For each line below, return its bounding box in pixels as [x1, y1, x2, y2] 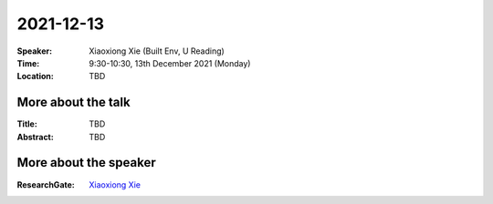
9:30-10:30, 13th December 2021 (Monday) [89, 57, 251, 68]
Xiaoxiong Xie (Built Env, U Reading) [89, 46, 226, 56]
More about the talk [16, 95, 131, 110]
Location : [16, 71, 54, 82]
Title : [16, 118, 38, 129]
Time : [16, 57, 40, 68]
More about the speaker [16, 155, 156, 170]
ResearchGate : [16, 178, 75, 190]
